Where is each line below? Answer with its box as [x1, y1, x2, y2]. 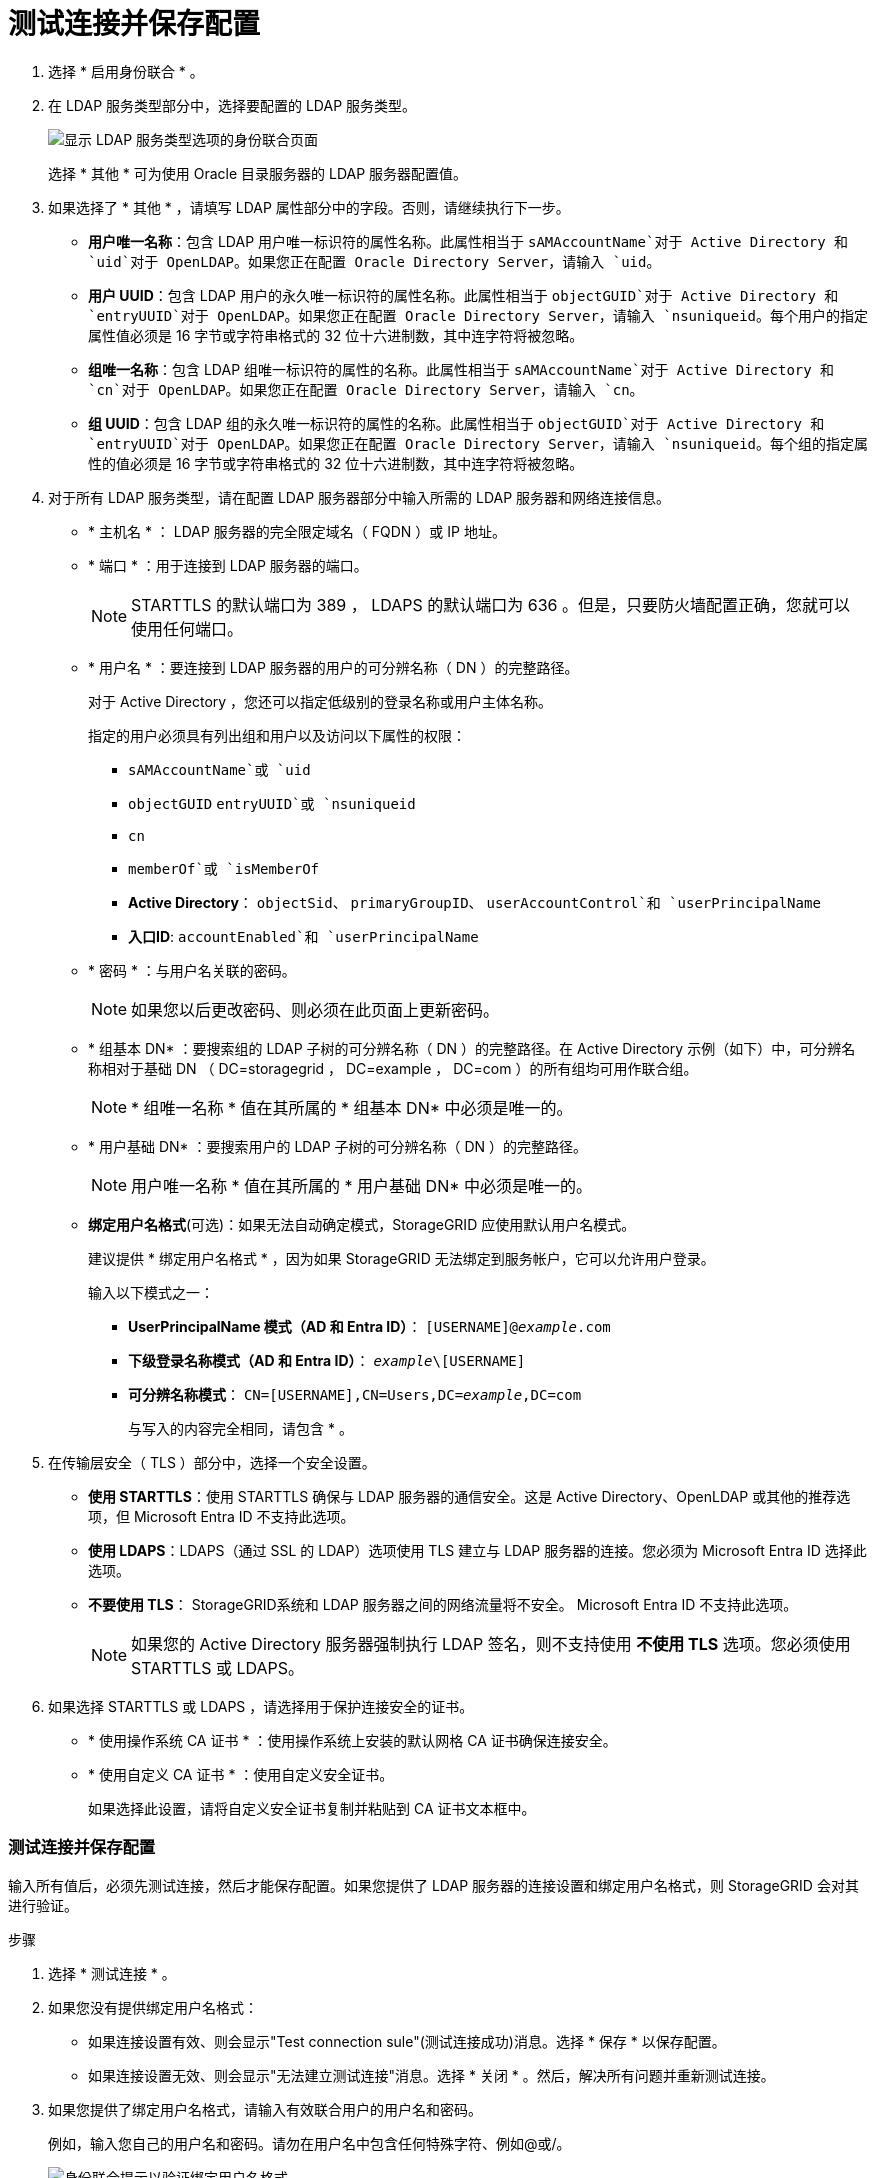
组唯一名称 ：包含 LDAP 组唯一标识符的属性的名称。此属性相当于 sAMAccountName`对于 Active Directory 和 [88, 360, 835, 378]
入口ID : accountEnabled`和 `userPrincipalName [128, 927, 479, 945]
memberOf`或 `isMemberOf [128, 860, 320, 877]
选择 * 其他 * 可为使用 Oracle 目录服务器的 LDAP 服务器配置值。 [48, 164, 468, 182]
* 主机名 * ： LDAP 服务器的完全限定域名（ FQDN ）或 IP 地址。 [88, 522, 506, 540]
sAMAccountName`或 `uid [128, 761, 311, 778]
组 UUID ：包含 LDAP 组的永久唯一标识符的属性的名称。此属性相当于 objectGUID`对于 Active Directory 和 [88, 414, 825, 432]
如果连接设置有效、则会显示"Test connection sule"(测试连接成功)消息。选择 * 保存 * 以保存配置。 [88, 2032, 726, 2050]
